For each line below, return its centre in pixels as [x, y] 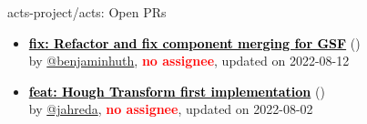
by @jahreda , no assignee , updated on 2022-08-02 [171, 109]
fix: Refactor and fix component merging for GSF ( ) [194, 42]
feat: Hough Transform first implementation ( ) [177, 91]
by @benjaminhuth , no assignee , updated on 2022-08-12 [189, 61]
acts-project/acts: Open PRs [87, 12]
